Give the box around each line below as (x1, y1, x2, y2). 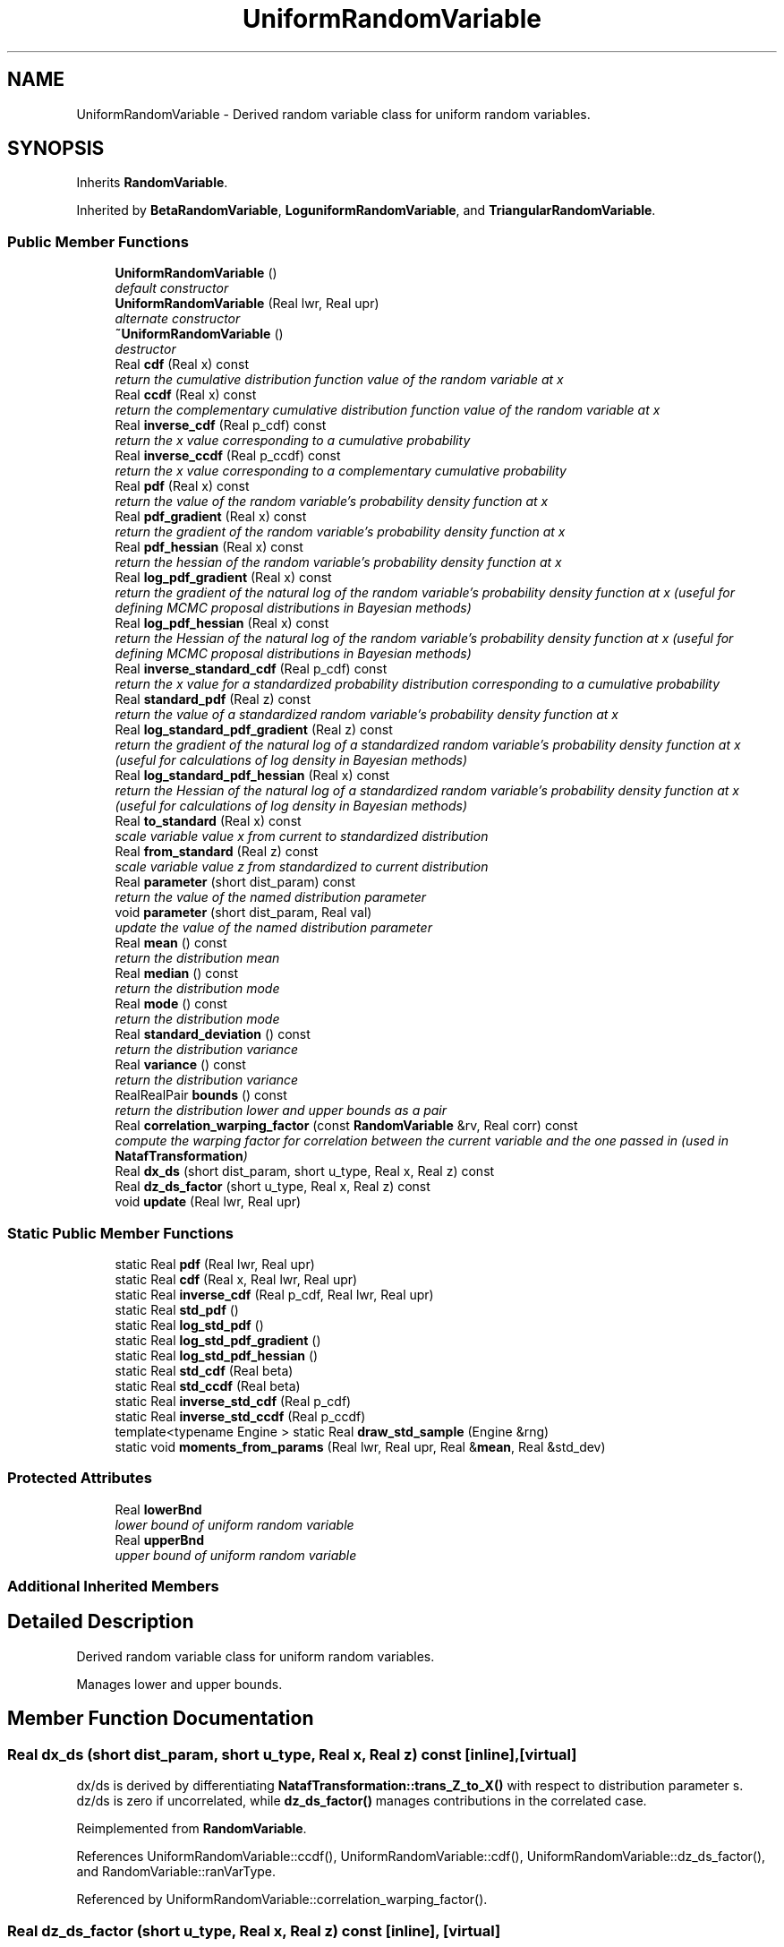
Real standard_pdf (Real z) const (115, 691, 311, 708)
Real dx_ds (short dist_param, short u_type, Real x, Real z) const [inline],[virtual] (7, 1745, 577, 1763)
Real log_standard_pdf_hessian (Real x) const (115, 768, 390, 784)
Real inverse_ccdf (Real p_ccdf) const (115, 448, 341, 464)
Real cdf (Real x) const (115, 356, 249, 373)
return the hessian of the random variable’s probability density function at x (115, 554, 562, 570)
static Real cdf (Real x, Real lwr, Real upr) (115, 1271, 358, 1287)
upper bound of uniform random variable (115, 1547, 357, 1563)
